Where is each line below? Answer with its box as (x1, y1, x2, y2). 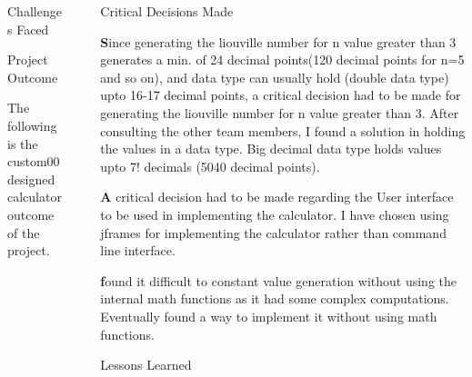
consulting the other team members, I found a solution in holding (100, 121, 466, 140)
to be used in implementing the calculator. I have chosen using (100, 204, 449, 223)
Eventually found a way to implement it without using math (100, 306, 437, 325)
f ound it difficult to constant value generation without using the (100, 271, 457, 290)
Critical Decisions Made (100, 2, 234, 20)
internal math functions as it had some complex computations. (100, 289, 449, 308)
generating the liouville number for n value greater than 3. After (100, 103, 459, 122)
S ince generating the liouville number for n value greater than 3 (100, 32, 457, 51)
